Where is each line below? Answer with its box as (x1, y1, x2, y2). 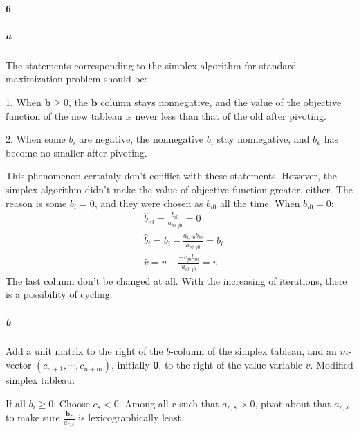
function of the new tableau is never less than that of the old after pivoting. (6, 108, 326, 123)
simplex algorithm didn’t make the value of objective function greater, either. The (6, 182, 353, 196)
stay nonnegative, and (217, 132, 310, 146)
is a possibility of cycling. (6, 287, 113, 301)
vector (6, 357, 32, 372)
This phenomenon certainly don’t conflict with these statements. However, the (6, 168, 338, 183)
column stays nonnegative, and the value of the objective (100, 94, 342, 109)
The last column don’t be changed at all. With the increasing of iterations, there (6, 273, 347, 288)
